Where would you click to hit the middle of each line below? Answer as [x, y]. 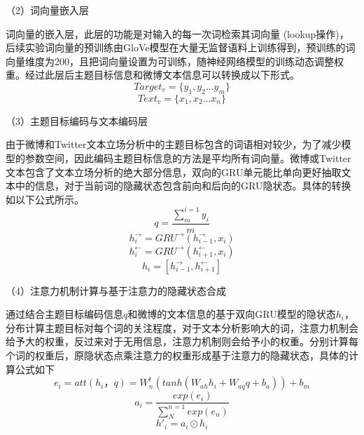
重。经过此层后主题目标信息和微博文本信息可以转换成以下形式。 [153, 75]
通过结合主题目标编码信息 [64, 314]
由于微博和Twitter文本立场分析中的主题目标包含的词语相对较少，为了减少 [174, 144]
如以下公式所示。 [45, 199]
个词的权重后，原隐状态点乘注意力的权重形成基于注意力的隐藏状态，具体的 [177, 355]
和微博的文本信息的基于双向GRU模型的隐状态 [232, 314]
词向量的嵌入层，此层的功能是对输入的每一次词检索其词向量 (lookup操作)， [177, 33]
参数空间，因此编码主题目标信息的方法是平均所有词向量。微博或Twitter [188, 158]
